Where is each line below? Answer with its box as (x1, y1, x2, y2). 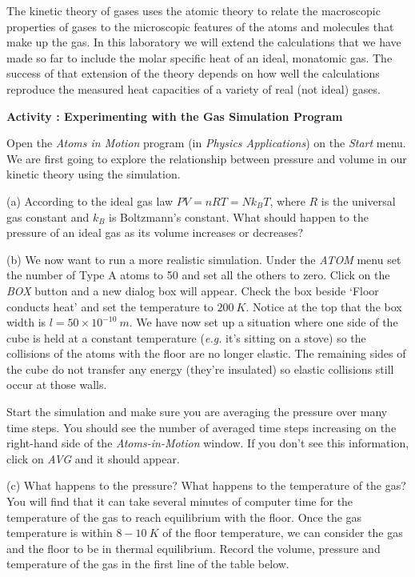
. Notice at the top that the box (245, 298, 402, 315)
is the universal (321, 192, 396, 209)
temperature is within (6, 524, 113, 541)
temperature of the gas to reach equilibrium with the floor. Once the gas (6, 508, 362, 525)
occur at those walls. (6, 376, 107, 393)
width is (6, 314, 46, 331)
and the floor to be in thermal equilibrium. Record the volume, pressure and (6, 539, 381, 556)
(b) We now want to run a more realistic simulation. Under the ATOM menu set (6, 250, 401, 267)
